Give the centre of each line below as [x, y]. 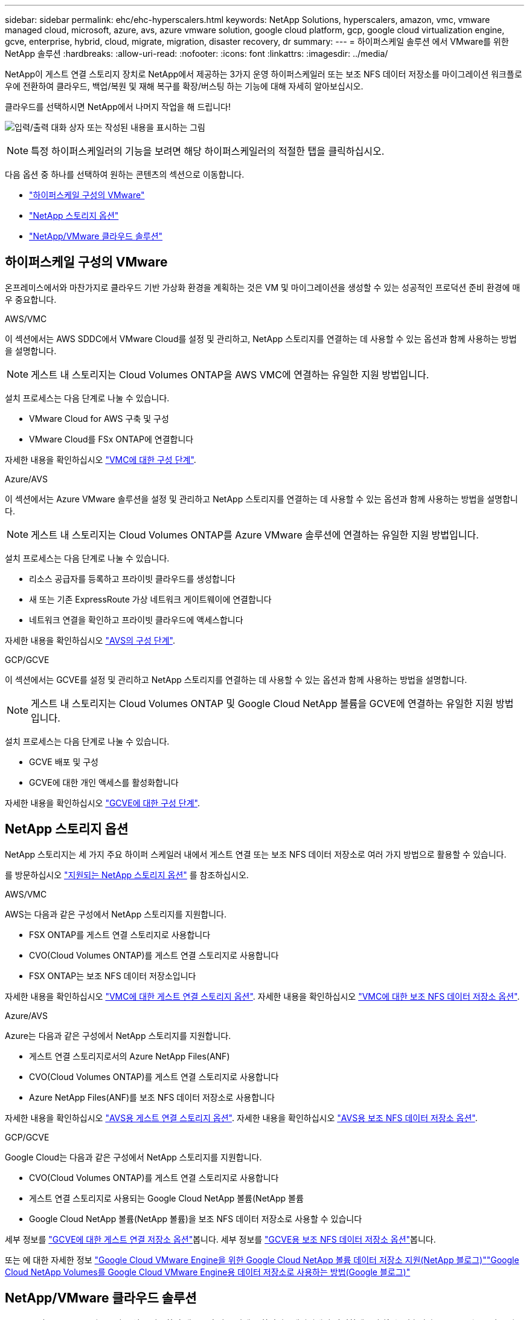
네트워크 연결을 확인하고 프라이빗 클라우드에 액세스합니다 [136, 620]
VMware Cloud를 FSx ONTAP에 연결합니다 [111, 439]
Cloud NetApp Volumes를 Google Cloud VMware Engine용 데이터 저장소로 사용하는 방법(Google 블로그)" [208, 1272]
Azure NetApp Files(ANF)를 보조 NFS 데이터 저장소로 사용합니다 [152, 1097]
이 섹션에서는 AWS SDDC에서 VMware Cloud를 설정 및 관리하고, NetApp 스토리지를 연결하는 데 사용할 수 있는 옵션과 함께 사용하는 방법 [261, 338]
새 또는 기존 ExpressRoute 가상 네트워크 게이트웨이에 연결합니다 [150, 599]
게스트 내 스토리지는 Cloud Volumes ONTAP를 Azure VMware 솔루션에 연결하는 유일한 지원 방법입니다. [255, 535]
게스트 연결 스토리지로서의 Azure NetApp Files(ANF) [130, 1056]
